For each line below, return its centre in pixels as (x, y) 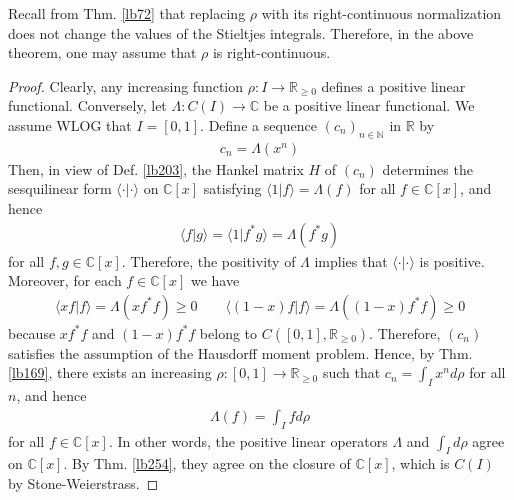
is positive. (452, 260)
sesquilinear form (60, 188)
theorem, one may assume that (102, 52)
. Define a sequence (259, 124)
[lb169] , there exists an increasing (110, 372)
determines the (427, 168)
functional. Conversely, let (87, 105)
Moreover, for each (65, 280)
